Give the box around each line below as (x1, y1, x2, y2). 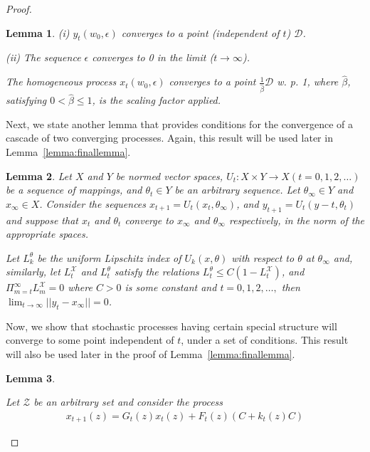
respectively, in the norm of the (228, 212, 364, 227)
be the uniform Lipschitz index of (37, 250, 181, 265)
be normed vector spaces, (115, 168, 223, 183)
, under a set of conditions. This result (181, 332, 349, 347)
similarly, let (6, 264, 60, 279)
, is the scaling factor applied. (92, 93, 221, 107)
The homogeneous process (6, 74, 117, 89)
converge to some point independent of (6, 332, 174, 347)
